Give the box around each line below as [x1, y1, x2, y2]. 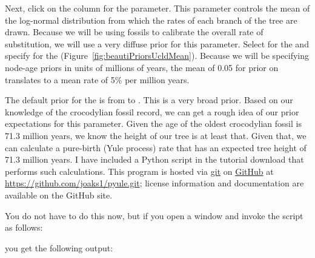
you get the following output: [5, 241, 113, 254]
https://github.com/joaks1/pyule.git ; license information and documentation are [5, 177, 304, 189]
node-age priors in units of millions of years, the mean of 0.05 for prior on [5, 61, 279, 73]
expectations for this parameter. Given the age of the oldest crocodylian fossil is [5, 117, 302, 130]
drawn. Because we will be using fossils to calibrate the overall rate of [5, 25, 264, 38]
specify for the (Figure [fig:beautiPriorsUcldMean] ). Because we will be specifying [5, 49, 309, 62]
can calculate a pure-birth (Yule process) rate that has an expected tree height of [5, 141, 307, 154]
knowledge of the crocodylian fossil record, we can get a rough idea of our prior [5, 105, 299, 118]
